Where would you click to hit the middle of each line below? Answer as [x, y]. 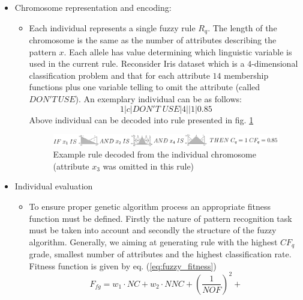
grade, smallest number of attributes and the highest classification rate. [160, 254]
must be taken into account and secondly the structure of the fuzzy [153, 230]
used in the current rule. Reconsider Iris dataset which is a [137, 63]
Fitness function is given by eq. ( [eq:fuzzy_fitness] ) [123, 265]
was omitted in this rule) [148, 166]
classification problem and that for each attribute [119, 75]
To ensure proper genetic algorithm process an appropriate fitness [150, 207]
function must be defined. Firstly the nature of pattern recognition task [160, 218]
